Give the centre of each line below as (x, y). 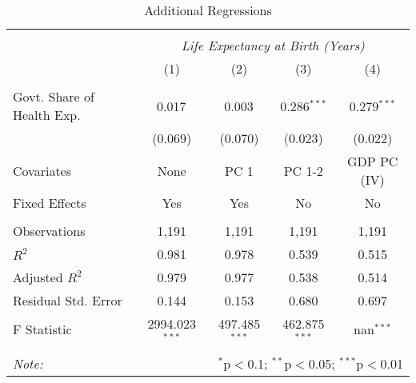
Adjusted (38, 277)
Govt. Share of (54, 96)
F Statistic (42, 329)
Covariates (42, 170)
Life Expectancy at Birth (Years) (273, 45)
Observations (49, 231)
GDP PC (372, 161)
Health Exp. (47, 115)
